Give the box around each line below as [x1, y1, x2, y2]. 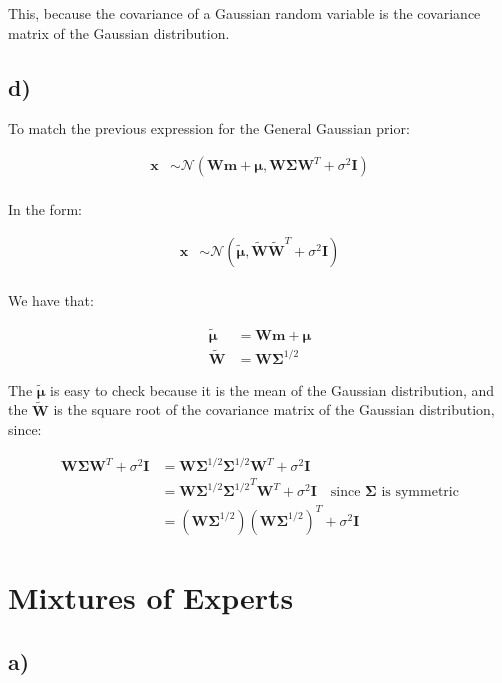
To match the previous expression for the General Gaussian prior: [8, 118, 410, 139]
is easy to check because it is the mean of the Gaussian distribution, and [50, 379, 495, 400]
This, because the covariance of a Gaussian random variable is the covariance [8, 3, 481, 23]
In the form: [8, 199, 82, 220]
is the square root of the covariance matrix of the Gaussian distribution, [53, 399, 495, 420]
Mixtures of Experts [8, 577, 294, 618]
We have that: [8, 289, 94, 310]
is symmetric [381, 485, 459, 500]
